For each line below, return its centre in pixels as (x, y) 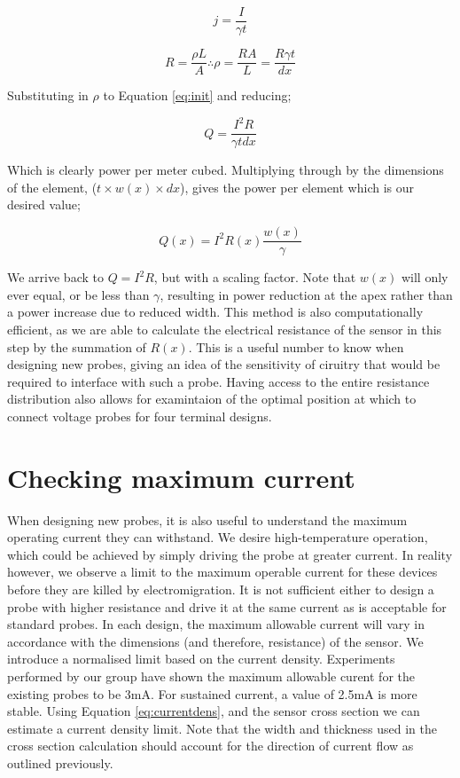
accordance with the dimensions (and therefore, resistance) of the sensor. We (215, 641)
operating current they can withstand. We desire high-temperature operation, (218, 537)
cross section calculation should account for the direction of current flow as (211, 746)
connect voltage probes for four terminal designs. (140, 416)
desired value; (44, 204)
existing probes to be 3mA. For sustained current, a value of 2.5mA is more (212, 693)
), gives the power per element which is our (297, 187)
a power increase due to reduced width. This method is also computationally (215, 312)
